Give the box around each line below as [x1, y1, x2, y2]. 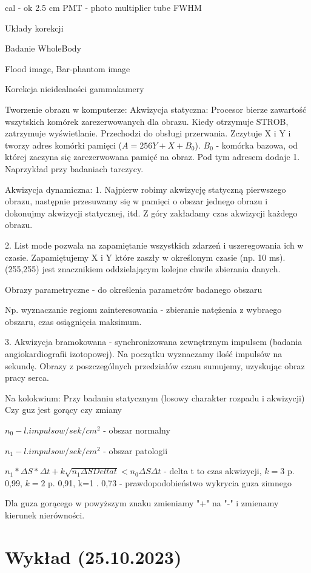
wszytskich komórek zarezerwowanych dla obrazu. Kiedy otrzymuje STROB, [5, 115, 289, 127]
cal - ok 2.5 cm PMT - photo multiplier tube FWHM [5, 1, 202, 13]
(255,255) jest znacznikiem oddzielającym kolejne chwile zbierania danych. [5, 263, 281, 275]
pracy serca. [5, 371, 49, 384]
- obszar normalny [103, 424, 170, 437]
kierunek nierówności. [5, 509, 85, 521]
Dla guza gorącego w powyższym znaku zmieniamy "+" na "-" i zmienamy [5, 497, 279, 509]
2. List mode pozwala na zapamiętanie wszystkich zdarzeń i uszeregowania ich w [5, 238, 304, 251]
